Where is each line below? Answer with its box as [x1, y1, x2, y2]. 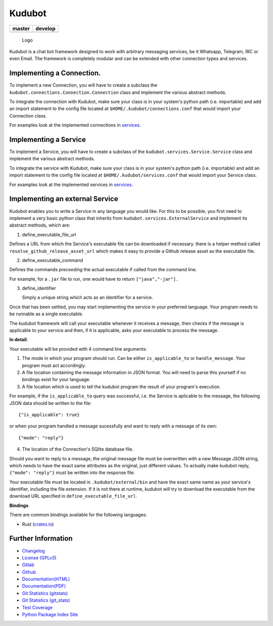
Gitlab [22, 562, 35, 568]
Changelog [22, 547, 45, 554]
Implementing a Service [9, 135, 86, 144]
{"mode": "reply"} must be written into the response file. [9, 469, 135, 476]
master [12, 25, 30, 32]
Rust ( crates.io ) [22, 521, 54, 527]
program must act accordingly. [22, 362, 86, 369]
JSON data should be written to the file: [9, 400, 92, 406]
